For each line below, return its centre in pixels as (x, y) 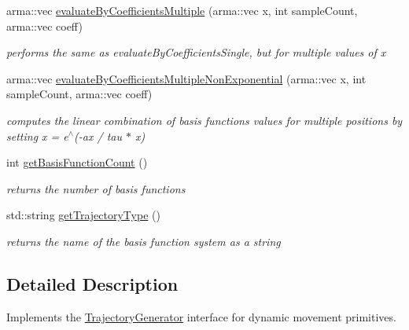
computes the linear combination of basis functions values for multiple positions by (204, 120)
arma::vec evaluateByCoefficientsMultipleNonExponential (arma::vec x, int (186, 78)
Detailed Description (92, 283)
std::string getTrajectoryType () (83, 215)
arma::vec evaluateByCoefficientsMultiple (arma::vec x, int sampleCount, (182, 10)
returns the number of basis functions (96, 188)
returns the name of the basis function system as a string (144, 241)
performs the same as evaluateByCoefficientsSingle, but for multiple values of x (196, 52)
